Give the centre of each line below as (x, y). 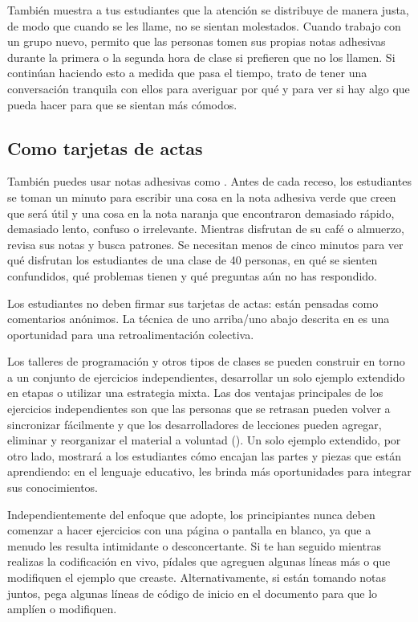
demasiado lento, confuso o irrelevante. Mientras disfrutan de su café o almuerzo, (206, 229)
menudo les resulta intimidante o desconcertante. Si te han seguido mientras (194, 545)
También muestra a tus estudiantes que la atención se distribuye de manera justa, (208, 10)
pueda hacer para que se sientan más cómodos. (122, 104)
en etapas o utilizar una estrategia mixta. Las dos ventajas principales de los (195, 393)
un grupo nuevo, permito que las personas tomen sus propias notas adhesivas (197, 41)
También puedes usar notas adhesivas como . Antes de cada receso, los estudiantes (209, 181)
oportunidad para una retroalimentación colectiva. (131, 334)
